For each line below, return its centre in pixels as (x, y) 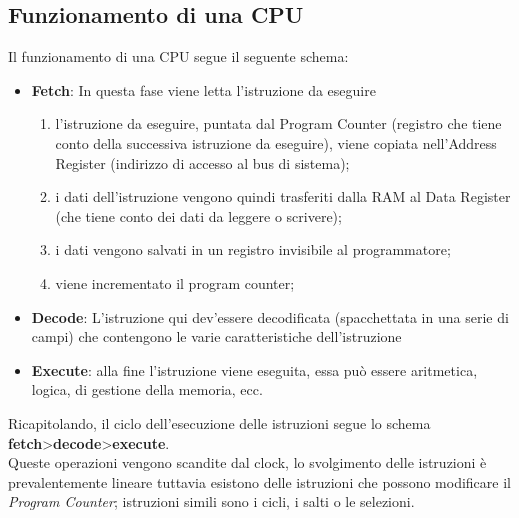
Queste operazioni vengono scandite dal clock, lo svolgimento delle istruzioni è (247, 462)
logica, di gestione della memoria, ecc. (147, 389)
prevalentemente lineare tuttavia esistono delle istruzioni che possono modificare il (259, 481)
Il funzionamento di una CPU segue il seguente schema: (178, 56)
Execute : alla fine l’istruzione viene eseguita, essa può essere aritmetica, (254, 369)
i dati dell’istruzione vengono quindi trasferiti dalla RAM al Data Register (283, 196)
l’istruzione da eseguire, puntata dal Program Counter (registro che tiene (278, 123)
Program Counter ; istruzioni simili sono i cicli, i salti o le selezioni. (211, 501)
